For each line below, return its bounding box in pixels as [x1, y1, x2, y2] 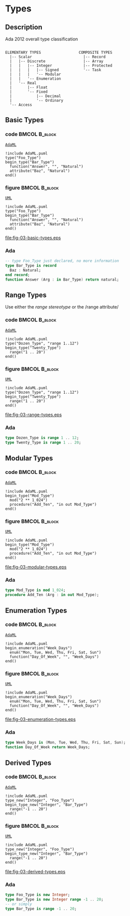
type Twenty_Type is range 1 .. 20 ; [5, 440, 81, 445]
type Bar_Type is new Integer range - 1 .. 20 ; [5, 897, 104, 902]
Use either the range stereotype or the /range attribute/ [5, 304, 119, 310]
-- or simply [5, 902, 32, 907]
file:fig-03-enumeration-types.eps [5, 716, 76, 723]
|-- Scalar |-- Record [9, 54, 106, 59]
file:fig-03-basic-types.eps [5, 235, 61, 241]
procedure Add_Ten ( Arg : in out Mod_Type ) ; [5, 593, 99, 598]
